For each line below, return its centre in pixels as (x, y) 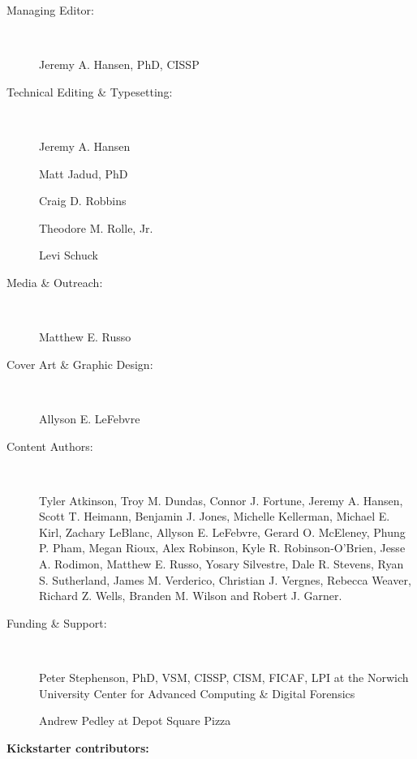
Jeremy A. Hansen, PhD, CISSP (119, 64)
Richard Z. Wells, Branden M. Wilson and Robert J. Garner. (191, 596)
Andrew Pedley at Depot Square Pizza (135, 720)
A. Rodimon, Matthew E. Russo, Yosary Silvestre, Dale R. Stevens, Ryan (221, 564)
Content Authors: (50, 446)
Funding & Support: (57, 622)
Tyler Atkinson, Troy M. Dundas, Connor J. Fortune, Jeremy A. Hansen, (221, 500)
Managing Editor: (50, 10)
